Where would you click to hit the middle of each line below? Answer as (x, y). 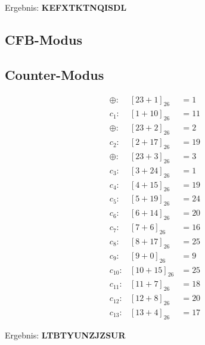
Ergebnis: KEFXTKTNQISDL (66, 7)
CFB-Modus (44, 39)
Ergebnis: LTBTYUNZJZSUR (65, 335)
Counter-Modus (55, 74)
